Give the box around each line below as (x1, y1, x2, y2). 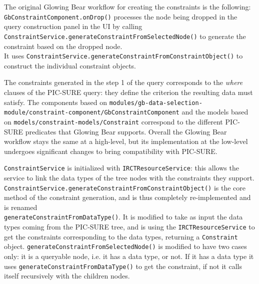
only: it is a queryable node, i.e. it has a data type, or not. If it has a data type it (4, 251, 254, 261)
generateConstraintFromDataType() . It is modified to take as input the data (4, 211, 243, 222)
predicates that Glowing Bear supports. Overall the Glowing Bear (25, 126, 227, 136)
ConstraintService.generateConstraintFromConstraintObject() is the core (4, 182, 245, 192)
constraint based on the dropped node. (4, 40, 122, 51)
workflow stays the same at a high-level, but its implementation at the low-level (4, 136, 248, 146)
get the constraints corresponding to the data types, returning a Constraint (4, 231, 238, 241)
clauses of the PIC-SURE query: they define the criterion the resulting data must (4, 86, 253, 97)
